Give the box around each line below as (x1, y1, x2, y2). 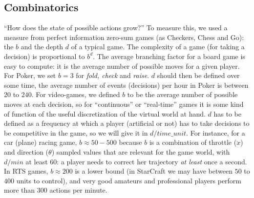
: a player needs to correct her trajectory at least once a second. (57, 156, 247, 166)
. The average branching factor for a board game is (93, 51, 245, 61)
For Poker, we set (4, 70, 56, 80)
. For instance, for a (186, 127, 245, 138)
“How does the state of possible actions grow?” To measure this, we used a (4, 22, 228, 33)
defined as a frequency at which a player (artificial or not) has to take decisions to (4, 118, 250, 128)
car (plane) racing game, (4, 137, 77, 147)
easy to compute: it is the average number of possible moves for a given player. (4, 60, 240, 71)
